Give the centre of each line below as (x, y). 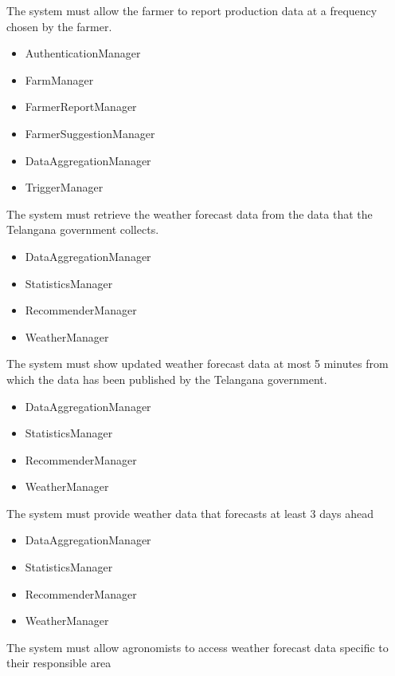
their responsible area (59, 663)
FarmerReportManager (81, 107)
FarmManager (59, 79)
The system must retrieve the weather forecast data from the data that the (190, 213)
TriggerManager (64, 187)
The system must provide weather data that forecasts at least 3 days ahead (190, 513)
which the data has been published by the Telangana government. (167, 379)
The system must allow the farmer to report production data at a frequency (192, 10)
